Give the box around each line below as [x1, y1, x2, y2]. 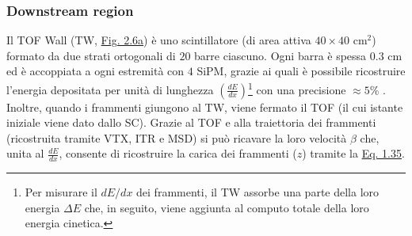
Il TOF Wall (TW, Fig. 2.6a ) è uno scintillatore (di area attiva [6, 32, 311, 48]
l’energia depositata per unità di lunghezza [6, 81, 214, 97]
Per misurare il [25, 184, 97, 200]
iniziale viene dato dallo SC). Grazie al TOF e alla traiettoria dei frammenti [6, 114, 376, 131]
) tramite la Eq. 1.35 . [302, 145, 405, 162]
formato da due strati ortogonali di [6, 47, 176, 63]
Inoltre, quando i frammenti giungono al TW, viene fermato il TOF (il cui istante [6, 98, 403, 115]
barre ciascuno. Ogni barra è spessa [194, 47, 367, 63]
